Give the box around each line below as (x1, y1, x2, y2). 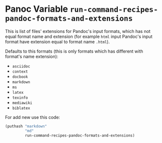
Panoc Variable (5, 3, 68, 15)
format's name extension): (5, 53, 58, 59)
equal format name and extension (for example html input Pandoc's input (5, 33, 153, 39)
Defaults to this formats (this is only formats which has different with (5, 48, 143, 54)
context (12, 69, 28, 74)
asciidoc (12, 64, 30, 69)
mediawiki (12, 100, 33, 105)
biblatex (12, 106, 30, 111)
